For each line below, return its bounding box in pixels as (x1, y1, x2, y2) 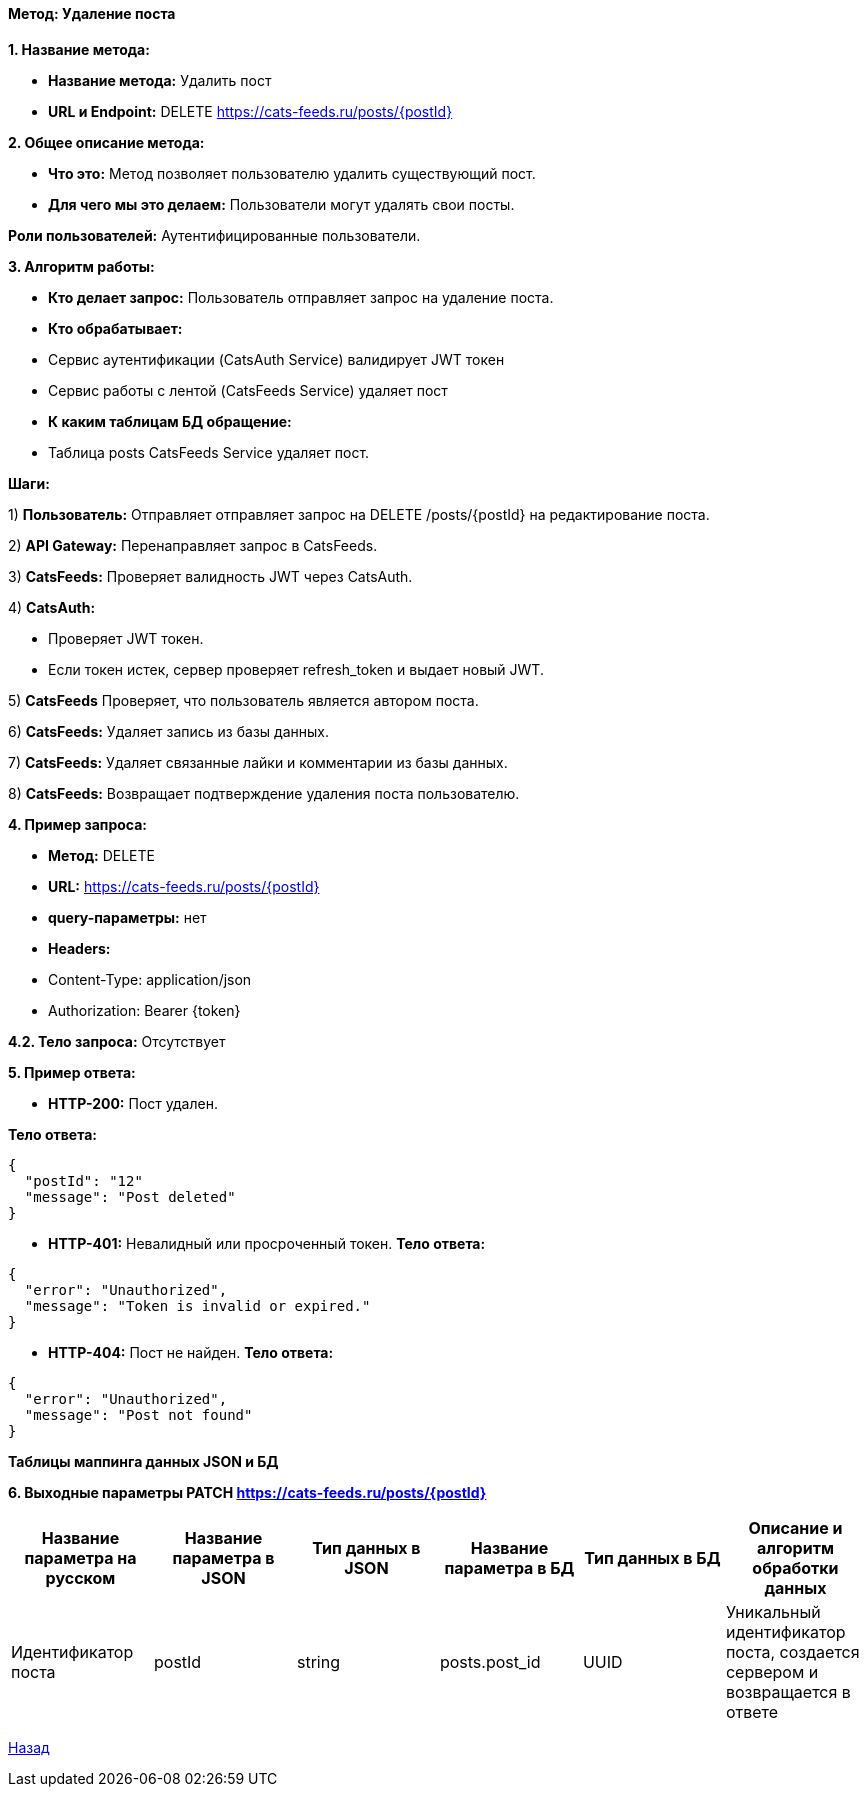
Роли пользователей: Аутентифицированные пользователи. (8, 226, 421, 244)
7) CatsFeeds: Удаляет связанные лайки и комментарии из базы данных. (8, 753, 508, 771)
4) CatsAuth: (8, 598, 96, 616)
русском (45, 1567, 116, 1588)
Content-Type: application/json (48, 970, 252, 988)
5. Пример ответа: (8, 1063, 136, 1081)
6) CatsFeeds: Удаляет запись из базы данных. (8, 722, 329, 740)
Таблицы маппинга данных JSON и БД (8, 1452, 279, 1470)
